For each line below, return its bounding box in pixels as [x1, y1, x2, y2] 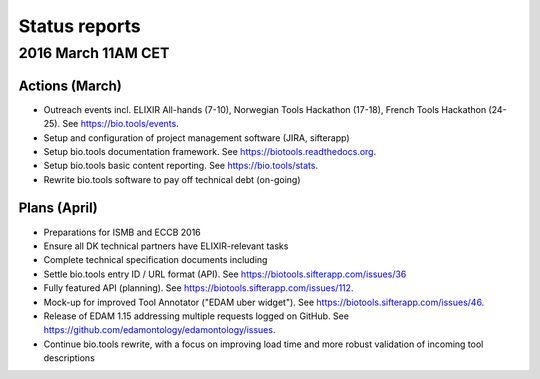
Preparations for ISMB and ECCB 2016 [43, 226, 202, 238]
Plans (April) [18, 200, 99, 217]
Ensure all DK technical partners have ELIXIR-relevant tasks [43, 240, 289, 252]
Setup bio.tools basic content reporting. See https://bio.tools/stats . [43, 160, 319, 172]
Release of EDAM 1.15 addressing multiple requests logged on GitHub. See [43, 310, 350, 322]
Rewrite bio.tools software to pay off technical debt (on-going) [43, 173, 301, 185]
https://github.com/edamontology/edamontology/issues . [43, 324, 276, 336]
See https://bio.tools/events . [61, 118, 179, 130]
